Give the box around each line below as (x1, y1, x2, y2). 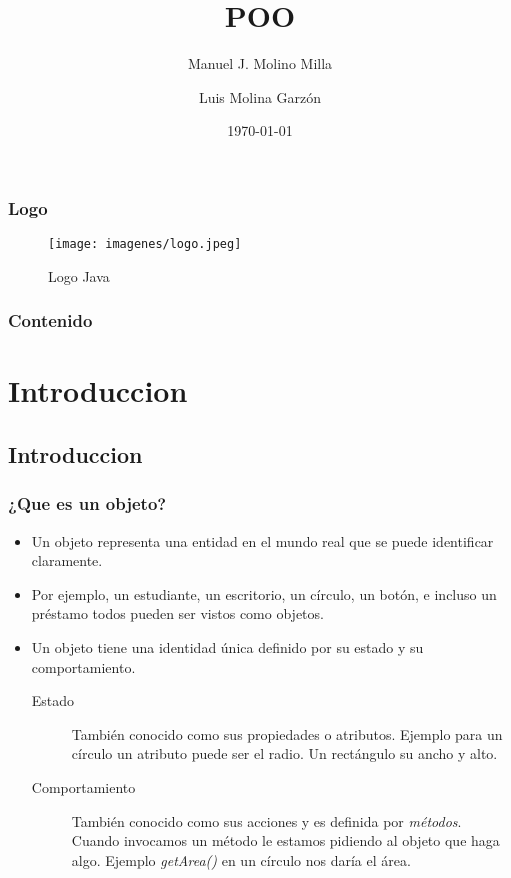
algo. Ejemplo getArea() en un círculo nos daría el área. (71, 849, 411, 870)
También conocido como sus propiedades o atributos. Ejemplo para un (71, 723, 503, 744)
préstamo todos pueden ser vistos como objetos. (31, 603, 324, 624)
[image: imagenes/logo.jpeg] (48, 237, 242, 252)
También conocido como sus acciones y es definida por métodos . (71, 810, 462, 831)
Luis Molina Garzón (198, 86, 322, 107)
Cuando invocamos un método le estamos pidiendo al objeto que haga (71, 830, 500, 851)
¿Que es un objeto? (8, 491, 167, 516)
